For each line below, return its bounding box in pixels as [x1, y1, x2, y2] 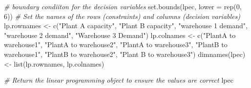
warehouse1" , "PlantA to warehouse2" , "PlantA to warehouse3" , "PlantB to [4, 39, 228, 50]
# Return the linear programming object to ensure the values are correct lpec [4, 75, 233, 85]
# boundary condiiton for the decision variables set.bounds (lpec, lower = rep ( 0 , [4, 1, 242, 11]
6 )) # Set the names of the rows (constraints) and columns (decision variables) [4, 11, 240, 21]
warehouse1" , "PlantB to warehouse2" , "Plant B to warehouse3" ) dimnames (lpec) [4, 49, 246, 59]
